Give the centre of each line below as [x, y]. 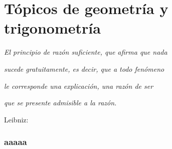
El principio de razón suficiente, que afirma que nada [86, 52]
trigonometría [52, 28]
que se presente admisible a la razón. [60, 103]
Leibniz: [16, 119]
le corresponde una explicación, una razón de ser [79, 86]
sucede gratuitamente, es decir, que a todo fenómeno [84, 68]
